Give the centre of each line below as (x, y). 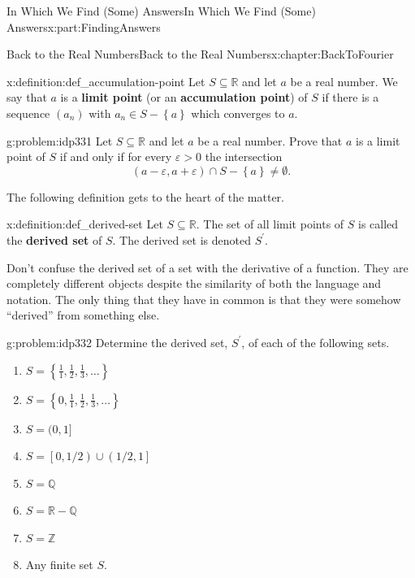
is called (378, 224)
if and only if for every (116, 156)
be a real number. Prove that (270, 140)
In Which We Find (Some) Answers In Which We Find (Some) (161, 11)
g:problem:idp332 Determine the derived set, (117, 342)
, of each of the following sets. (316, 342)
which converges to (238, 113)
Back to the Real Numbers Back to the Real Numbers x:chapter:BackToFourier (200, 54)
